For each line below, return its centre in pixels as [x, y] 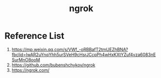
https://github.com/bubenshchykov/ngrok [53, 65]
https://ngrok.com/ [30, 70]
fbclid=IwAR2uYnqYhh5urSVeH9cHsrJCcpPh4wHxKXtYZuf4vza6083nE [84, 55]
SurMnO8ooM [26, 59]
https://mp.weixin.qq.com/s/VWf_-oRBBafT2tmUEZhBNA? [70, 49]
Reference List [34, 36]
